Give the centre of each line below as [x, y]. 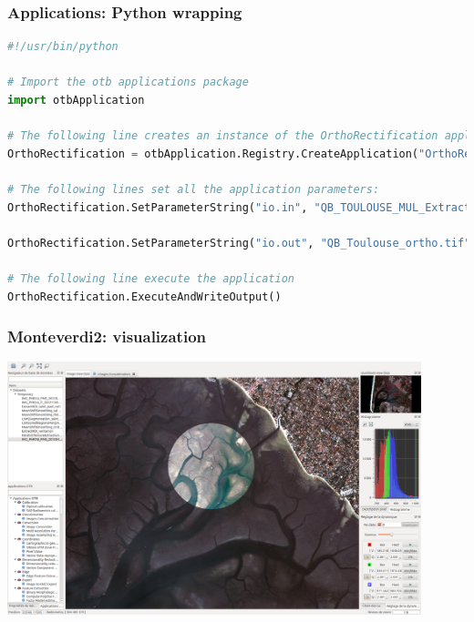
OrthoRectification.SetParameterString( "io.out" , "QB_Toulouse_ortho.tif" [239, 243]
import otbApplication [76, 100]
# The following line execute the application [151, 278]
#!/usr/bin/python [63, 47]
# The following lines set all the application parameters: [194, 189]
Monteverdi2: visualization [107, 336]
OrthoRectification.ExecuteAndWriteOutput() [144, 296]
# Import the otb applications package [128, 82]
